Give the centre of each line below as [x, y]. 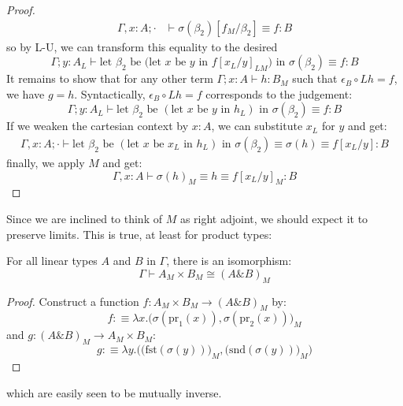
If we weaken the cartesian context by [98, 126]
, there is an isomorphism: [229, 261]
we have [26, 93]
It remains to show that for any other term [110, 78]
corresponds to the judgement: [279, 93]
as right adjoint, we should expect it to [274, 219]
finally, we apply [46, 163]
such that [315, 78]
